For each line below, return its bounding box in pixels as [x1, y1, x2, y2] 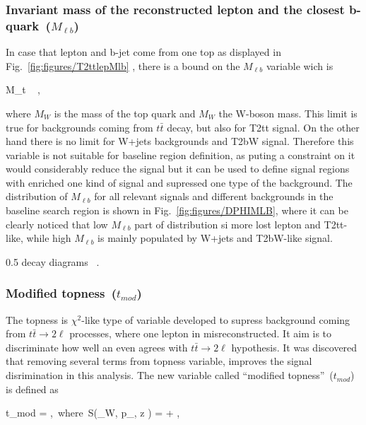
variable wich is [266, 58, 333, 73]
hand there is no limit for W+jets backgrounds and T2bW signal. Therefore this [6, 134, 354, 149]
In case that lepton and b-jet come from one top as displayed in [6, 45, 281, 59]
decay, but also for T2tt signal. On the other [167, 120, 360, 134]
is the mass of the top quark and [54, 105, 196, 120]
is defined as [6, 381, 59, 396]
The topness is [6, 312, 69, 327]
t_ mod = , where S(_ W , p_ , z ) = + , [6, 405, 180, 420]
